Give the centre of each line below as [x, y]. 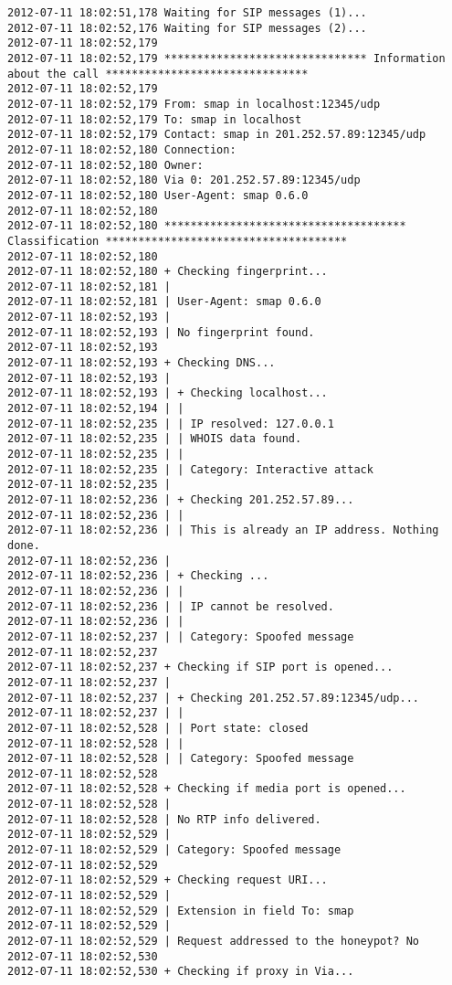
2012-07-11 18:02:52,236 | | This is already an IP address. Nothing [223, 530]
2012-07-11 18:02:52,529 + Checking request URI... [168, 880]
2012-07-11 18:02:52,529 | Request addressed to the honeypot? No [214, 942]
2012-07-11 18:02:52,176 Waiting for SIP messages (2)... [187, 28]
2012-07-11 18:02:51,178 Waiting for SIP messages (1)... [187, 13]
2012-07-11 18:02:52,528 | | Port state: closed [158, 728]
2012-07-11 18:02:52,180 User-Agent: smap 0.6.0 [158, 195]
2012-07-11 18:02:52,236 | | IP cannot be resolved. [171, 606]
